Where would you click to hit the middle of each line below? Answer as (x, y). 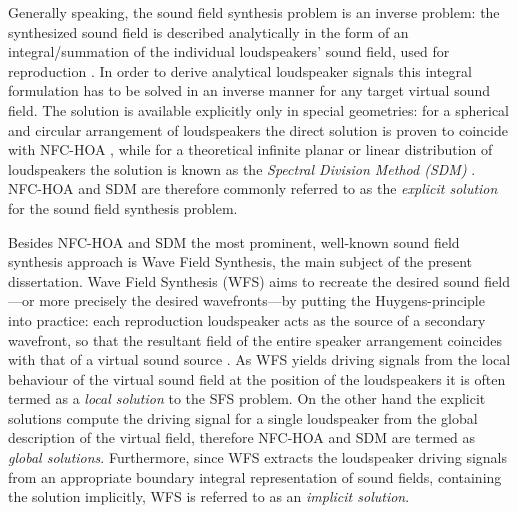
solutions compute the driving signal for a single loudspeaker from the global (243, 417)
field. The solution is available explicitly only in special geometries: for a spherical (259, 109)
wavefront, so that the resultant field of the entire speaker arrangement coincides (255, 339)
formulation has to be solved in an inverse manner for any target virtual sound (249, 90)
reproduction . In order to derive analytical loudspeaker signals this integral (240, 70)
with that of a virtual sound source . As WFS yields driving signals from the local (259, 359)
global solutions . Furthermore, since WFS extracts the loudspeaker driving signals (257, 457)
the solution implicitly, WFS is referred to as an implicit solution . (209, 496)
